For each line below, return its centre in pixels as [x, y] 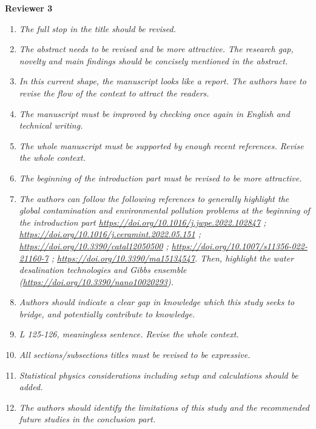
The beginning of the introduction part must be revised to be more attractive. [160, 177]
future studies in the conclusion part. [87, 419]
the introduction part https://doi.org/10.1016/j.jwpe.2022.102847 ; [143, 222]
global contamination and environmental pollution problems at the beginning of [164, 210]
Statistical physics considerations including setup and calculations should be [159, 375]
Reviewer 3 [29, 8]
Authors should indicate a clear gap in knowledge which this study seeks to [157, 302]
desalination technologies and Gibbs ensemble [103, 270]
